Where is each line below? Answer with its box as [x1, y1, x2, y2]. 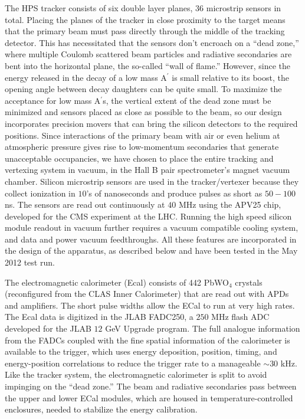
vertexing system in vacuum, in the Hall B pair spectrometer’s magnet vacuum [5, 163, 290, 176]
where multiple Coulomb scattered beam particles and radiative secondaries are [5, 48, 292, 60]
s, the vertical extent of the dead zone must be [103, 94, 271, 106]
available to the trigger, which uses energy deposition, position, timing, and [5, 345, 277, 358]
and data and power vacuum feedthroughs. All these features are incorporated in [5, 233, 297, 245]
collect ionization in [5, 186, 76, 199]
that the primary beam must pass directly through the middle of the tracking [5, 25, 285, 37]
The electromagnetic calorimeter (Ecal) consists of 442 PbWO [5, 276, 229, 288]
